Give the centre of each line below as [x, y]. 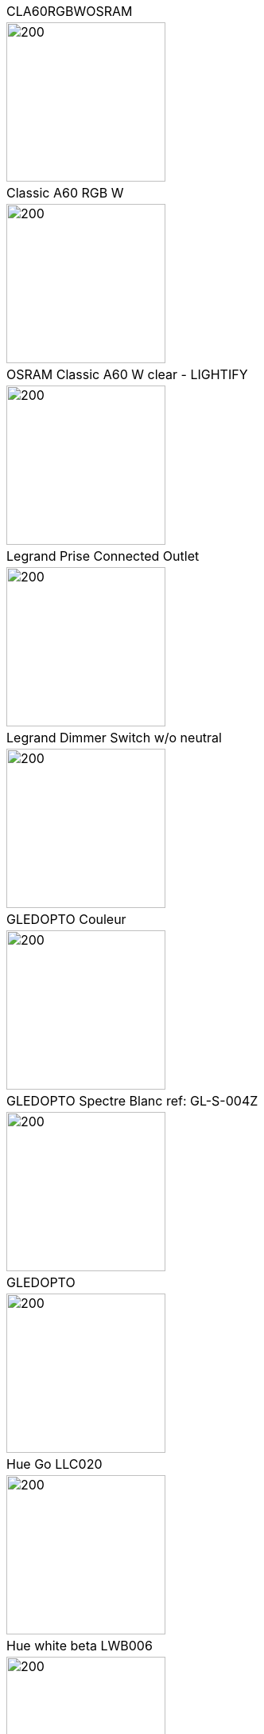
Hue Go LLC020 [54, 1464]
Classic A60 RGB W [65, 193]
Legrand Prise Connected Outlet [103, 556]
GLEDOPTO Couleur [66, 919]
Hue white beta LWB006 [80, 1646]
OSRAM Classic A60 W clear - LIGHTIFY [127, 374]
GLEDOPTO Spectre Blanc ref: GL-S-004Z [132, 1101]
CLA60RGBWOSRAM [70, 11]
